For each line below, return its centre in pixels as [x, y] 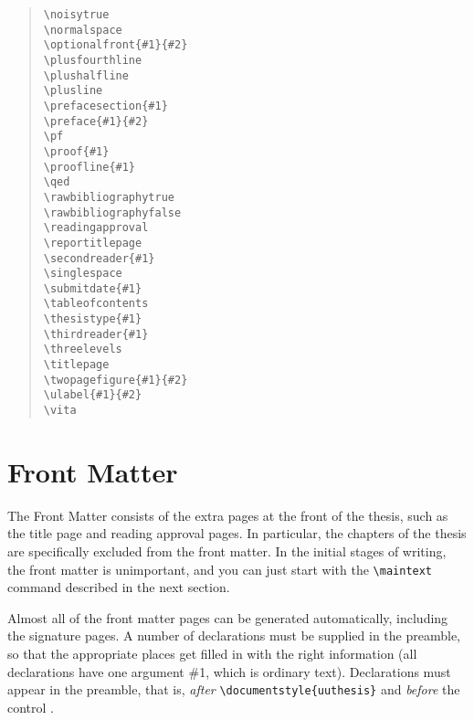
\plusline [73, 91]
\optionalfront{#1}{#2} [116, 45]
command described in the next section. [119, 587]
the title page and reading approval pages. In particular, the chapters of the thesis [237, 533]
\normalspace [83, 30]
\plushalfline [86, 75]
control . [31, 707]
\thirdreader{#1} [96, 334]
